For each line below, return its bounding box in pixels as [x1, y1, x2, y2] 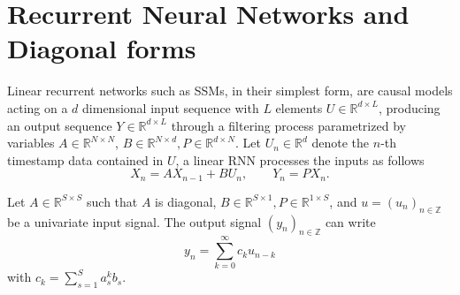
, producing [378, 98, 441, 117]
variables [7, 133, 55, 152]
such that [87, 192, 138, 210]
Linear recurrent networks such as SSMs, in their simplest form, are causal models [7, 81, 453, 100]
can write [325, 212, 376, 231]
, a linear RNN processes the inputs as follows [175, 150, 425, 169]
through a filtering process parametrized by [171, 116, 406, 134]
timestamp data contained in [7, 150, 164, 169]
